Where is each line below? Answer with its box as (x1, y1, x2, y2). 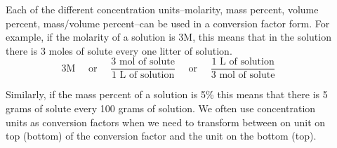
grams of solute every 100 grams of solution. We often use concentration (6, 101, 316, 116)
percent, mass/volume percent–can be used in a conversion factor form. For (6, 15, 330, 30)
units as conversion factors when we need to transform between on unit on (6, 114, 326, 129)
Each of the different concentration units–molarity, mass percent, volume (6, 2, 319, 16)
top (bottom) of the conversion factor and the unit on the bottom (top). (6, 128, 317, 143)
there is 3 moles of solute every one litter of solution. (6, 43, 232, 58)
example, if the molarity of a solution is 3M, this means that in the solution (6, 29, 331, 44)
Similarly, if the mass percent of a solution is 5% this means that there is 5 (6, 87, 328, 102)
